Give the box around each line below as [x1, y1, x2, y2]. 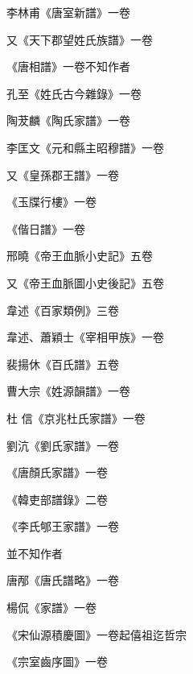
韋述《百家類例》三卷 [6, 301, 119, 318]
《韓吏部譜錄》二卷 [6, 490, 108, 507]
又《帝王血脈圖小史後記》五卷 [6, 274, 164, 291]
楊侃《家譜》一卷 [6, 599, 96, 616]
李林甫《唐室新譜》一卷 [6, 4, 130, 20]
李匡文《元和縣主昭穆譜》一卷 [6, 139, 164, 155]
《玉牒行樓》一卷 [6, 193, 96, 210]
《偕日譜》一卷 [6, 220, 85, 237]
